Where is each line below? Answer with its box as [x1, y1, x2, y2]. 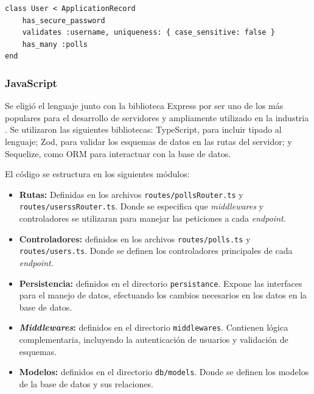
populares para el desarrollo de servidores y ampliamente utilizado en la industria [5, 111, 309, 124]
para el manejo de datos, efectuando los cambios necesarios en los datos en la [19, 289, 307, 301]
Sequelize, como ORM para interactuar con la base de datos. [5, 147, 231, 160]
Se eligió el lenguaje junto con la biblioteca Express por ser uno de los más [5, 99, 284, 112]
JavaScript [5, 75, 57, 90]
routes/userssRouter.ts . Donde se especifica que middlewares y [19, 200, 264, 213]
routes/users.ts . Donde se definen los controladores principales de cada [19, 244, 293, 257]
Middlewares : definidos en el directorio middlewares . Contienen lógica [19, 321, 288, 334]
